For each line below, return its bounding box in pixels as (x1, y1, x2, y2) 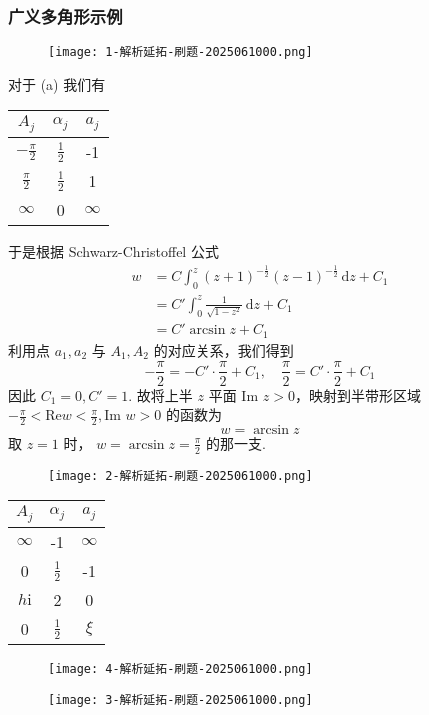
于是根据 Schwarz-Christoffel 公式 (8, 241, 219, 262)
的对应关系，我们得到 (153, 339, 294, 360)
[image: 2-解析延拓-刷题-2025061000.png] (48, 468, 313, 483)
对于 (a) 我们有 (8, 73, 106, 94)
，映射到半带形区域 (294, 384, 421, 405)
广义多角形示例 (8, 3, 123, 28)
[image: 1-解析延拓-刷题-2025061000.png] (48, 45, 313, 60)
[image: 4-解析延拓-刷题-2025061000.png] (48, 662, 313, 677)
